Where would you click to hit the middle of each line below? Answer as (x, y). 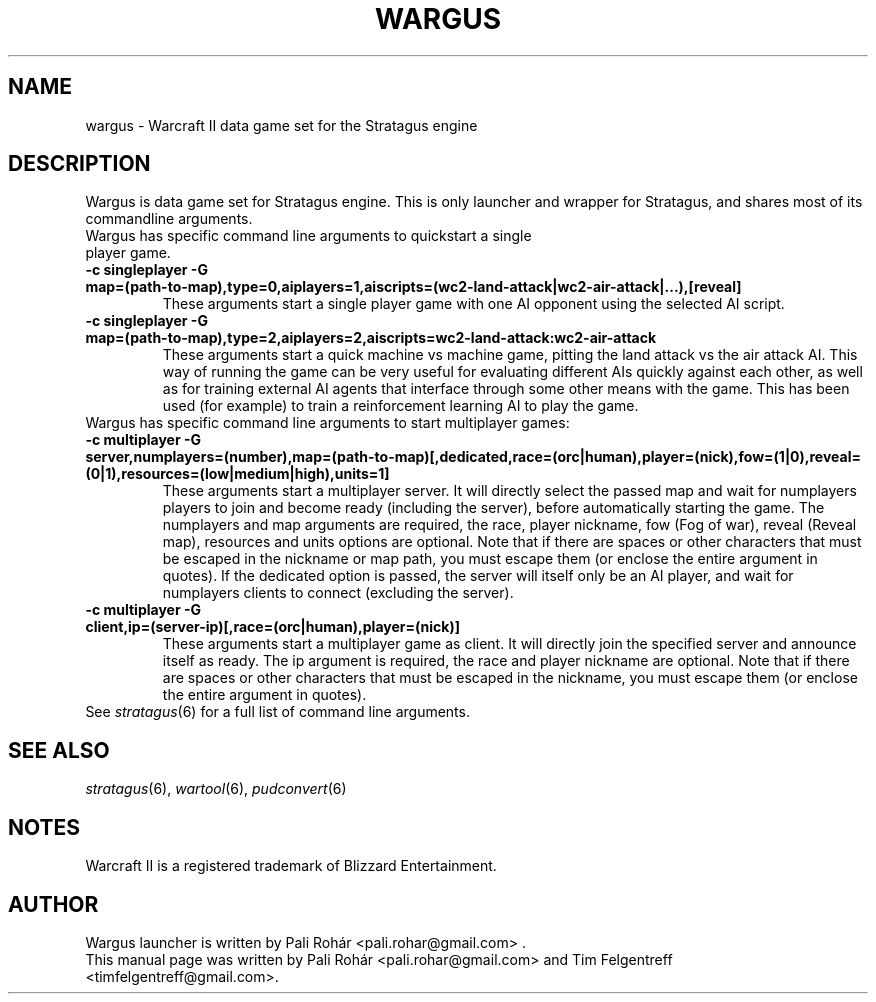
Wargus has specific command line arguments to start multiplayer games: (327, 423)
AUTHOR (53, 904)
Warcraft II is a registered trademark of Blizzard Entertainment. (291, 866)
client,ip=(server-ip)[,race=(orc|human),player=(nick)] (272, 627)
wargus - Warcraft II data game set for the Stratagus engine (281, 125)
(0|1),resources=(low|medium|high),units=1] (237, 474)
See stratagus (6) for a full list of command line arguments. (277, 712)
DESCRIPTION (79, 164)
